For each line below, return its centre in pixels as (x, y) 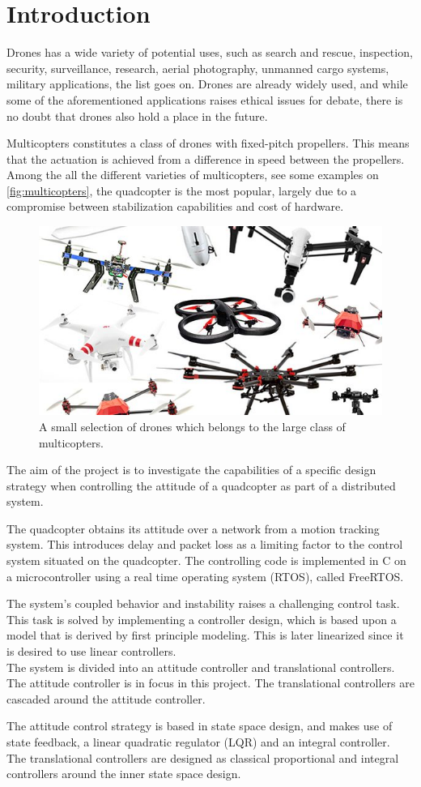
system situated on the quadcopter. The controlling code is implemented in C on (206, 560)
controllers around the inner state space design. (124, 774)
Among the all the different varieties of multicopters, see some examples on (193, 175)
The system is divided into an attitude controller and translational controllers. (201, 667)
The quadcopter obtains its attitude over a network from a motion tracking (193, 528)
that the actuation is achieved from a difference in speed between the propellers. (206, 158)
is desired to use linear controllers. (91, 651)
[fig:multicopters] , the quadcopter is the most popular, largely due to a (182, 190)
